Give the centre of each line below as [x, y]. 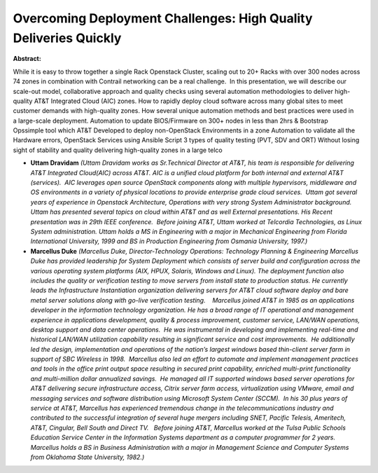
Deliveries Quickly [67, 38]
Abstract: [27, 59]
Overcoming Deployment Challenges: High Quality [163, 18]
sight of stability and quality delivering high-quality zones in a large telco [118, 150]
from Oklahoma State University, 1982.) [87, 457]
